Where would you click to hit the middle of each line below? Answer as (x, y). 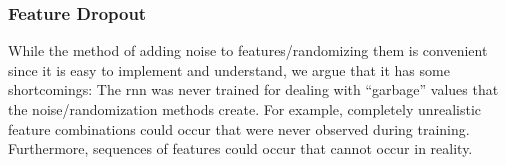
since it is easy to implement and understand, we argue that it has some (229, 69)
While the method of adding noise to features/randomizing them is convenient (248, 50)
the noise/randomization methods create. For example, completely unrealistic (245, 109)
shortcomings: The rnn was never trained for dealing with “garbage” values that (253, 89)
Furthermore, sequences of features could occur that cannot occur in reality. (240, 148)
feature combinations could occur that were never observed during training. (239, 128)
